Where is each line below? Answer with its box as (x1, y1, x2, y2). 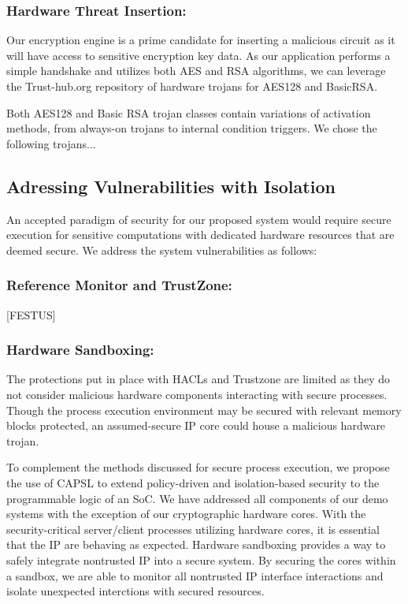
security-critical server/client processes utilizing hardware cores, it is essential (6, 520, 380, 537)
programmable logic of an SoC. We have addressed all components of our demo (6, 490, 388, 506)
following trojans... (6, 135, 96, 151)
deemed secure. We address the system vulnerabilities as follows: (6, 241, 317, 258)
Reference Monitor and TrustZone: (6, 275, 232, 295)
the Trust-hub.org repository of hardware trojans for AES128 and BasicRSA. (6, 78, 378, 94)
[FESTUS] (6, 306, 56, 323)
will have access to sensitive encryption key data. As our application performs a (6, 47, 391, 63)
